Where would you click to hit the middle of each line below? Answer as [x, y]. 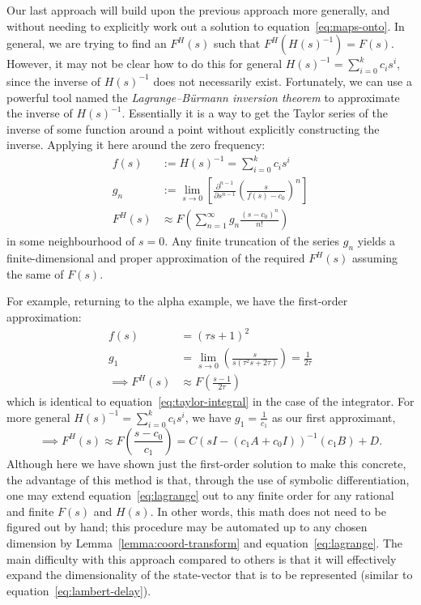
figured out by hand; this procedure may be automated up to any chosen [187, 527]
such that [237, 43]
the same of [35, 273]
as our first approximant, [334, 417]
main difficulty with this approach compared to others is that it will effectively [202, 558]
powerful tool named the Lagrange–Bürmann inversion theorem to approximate [203, 97]
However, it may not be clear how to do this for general [145, 64]
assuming [375, 258]
